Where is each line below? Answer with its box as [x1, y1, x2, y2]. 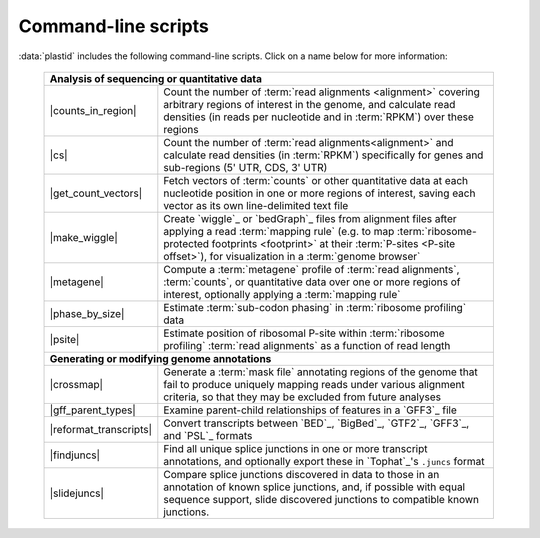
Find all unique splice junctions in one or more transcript [163, 441, 428, 455]
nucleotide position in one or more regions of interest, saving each [163, 186, 476, 200]
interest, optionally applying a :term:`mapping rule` [163, 287, 401, 301]
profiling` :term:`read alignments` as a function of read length [163, 338, 451, 352]
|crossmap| [49, 377, 104, 391]
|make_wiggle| [49, 230, 119, 244]
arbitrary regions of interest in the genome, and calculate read [163, 97, 456, 111]
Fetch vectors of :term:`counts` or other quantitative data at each [163, 173, 469, 187]
